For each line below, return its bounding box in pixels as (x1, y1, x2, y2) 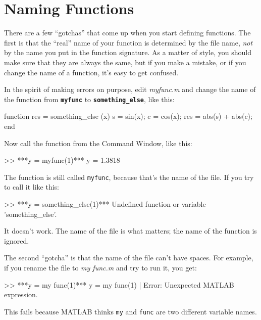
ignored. (4, 235, 29, 246)
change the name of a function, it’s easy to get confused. (4, 67, 179, 77)
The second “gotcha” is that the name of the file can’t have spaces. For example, (4, 252, 253, 263)
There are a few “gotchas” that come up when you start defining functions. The (4, 27, 251, 38)
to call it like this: (4, 181, 59, 192)
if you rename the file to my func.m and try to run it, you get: (4, 262, 197, 272)
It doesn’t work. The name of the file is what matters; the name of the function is (4, 225, 257, 236)
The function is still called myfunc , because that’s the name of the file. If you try (4, 171, 254, 182)
